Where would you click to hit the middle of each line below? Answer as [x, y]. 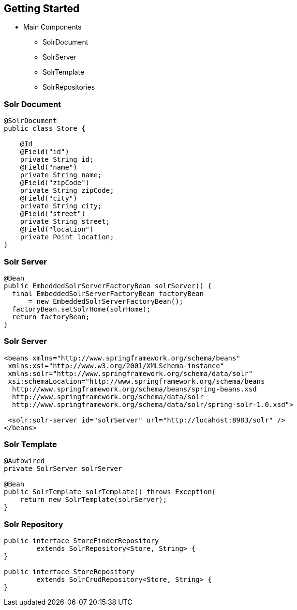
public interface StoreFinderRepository [82, 541]
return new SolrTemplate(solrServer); [94, 500]
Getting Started [42, 8]
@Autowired [24, 461]
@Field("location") [57, 229]
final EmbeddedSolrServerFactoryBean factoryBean [108, 293]
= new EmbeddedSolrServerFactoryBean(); [106, 301]
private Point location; [67, 237]
